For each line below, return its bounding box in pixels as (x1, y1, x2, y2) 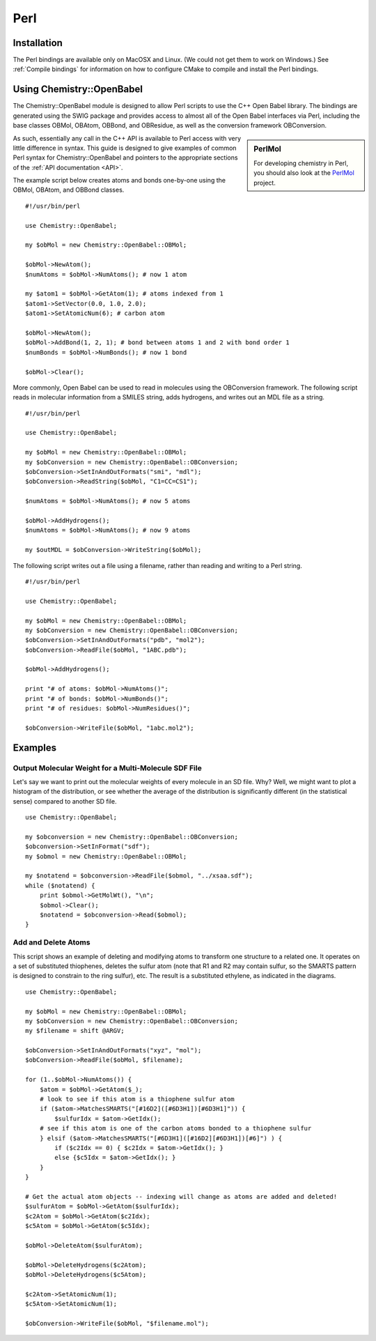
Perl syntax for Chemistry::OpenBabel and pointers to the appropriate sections (13, 153, 238, 162)
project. (253, 178, 276, 187)
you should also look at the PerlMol (253, 169, 354, 177)
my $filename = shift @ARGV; (25, 1027, 125, 1035)
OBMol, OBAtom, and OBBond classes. (13, 185, 125, 194)
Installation (13, 37, 63, 49)
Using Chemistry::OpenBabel (13, 84, 143, 95)
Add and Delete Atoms (13, 937, 91, 947)
